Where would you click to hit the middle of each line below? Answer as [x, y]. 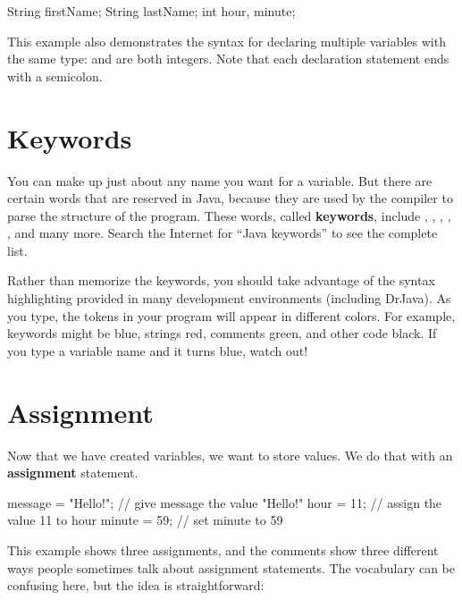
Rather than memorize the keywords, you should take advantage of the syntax [221, 280]
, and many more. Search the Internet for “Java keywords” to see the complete [223, 233]
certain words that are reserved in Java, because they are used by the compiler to [230, 198]
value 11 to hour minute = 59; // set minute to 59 [145, 520]
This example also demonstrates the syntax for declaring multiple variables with [227, 41]
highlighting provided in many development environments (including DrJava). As [229, 298]
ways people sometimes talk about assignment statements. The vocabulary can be [231, 567]
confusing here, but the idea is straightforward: [136, 585]
